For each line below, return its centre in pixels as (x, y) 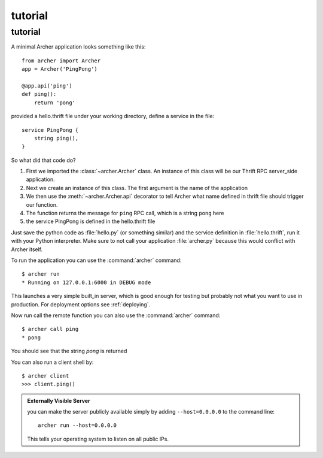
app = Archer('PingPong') (60, 69)
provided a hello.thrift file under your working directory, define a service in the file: (113, 116)
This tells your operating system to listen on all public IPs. (98, 439)
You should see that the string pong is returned (69, 351)
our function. (42, 204)
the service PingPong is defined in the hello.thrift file (91, 221)
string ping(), (56, 138)
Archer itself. (27, 249)
